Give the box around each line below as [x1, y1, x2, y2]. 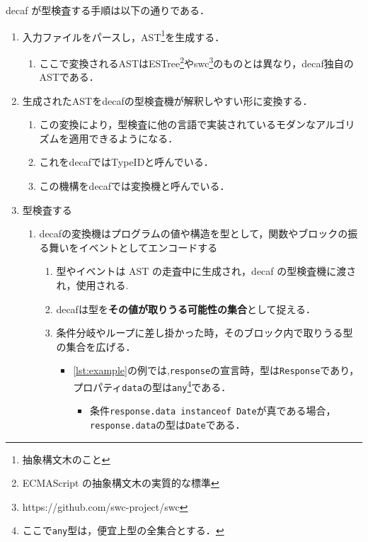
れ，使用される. [56, 278, 129, 293]
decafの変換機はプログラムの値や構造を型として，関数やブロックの [39, 226, 348, 241]
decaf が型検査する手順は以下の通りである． [6, 3, 210, 17]
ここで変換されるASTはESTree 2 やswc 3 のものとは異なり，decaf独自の [39, 53, 354, 70]
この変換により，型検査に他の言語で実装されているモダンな [39, 117, 316, 132]
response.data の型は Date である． [89, 417, 246, 432]
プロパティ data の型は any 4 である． [73, 378, 231, 394]
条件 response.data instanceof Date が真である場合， [89, 403, 336, 418]
